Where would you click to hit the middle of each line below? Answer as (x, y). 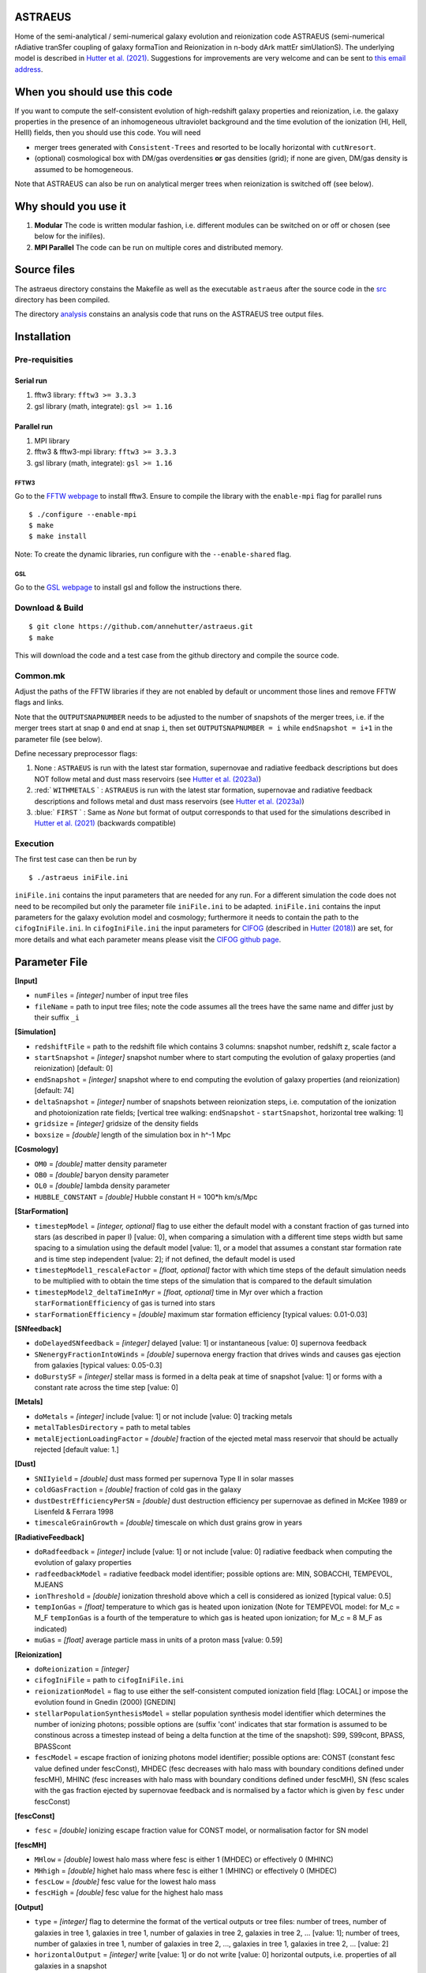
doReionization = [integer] (82, 1668)
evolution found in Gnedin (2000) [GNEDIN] (105, 1702)
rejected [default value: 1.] (77, 1449)
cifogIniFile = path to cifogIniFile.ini (109, 1680)
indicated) (50, 1629)
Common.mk (40, 676)
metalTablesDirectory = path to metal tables (112, 1428)
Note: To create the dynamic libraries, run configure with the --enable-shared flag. (153, 554)
